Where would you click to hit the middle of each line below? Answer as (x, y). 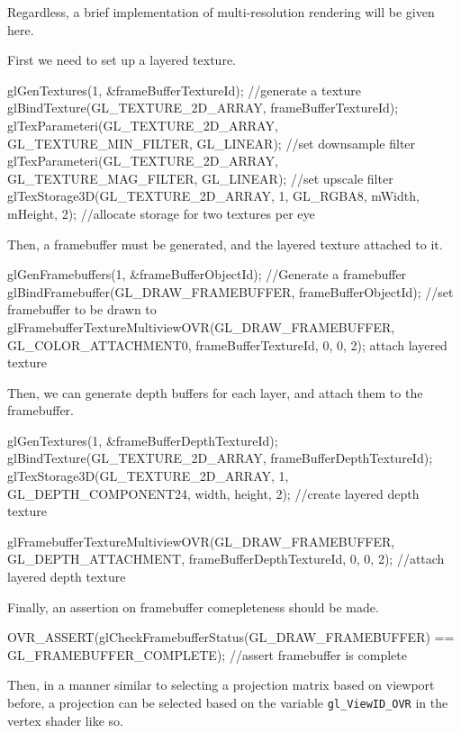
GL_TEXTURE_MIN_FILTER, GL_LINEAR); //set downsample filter (212, 143)
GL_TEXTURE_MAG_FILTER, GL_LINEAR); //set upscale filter (200, 178)
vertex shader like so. (65, 720)
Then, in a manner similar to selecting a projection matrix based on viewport (221, 685)
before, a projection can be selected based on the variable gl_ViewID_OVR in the (228, 702)
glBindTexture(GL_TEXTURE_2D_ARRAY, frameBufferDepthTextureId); (220, 458)
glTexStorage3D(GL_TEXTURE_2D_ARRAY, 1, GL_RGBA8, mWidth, (213, 196)
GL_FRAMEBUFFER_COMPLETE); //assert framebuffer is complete (207, 654)
